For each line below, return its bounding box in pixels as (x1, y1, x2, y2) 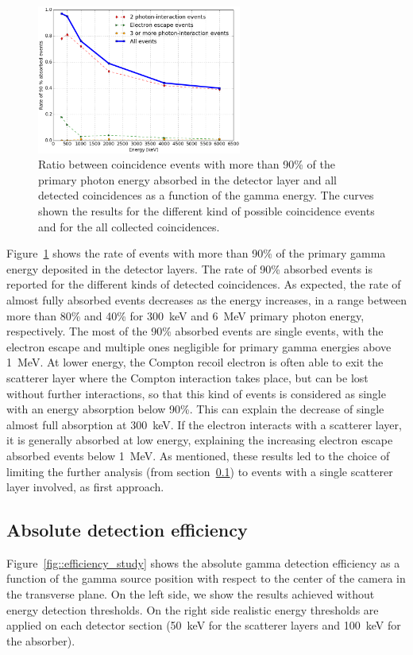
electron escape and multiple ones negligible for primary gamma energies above (6, 338, 392, 355)
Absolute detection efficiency (6, 517, 248, 542)
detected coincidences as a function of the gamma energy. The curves (38, 187, 374, 203)
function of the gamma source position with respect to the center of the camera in (6, 570, 406, 587)
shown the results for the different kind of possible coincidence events (38, 203, 375, 219)
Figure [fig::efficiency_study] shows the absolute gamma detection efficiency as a (6, 554, 400, 571)
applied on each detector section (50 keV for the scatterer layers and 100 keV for (6, 617, 401, 634)
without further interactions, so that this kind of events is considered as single (6, 385, 386, 401)
